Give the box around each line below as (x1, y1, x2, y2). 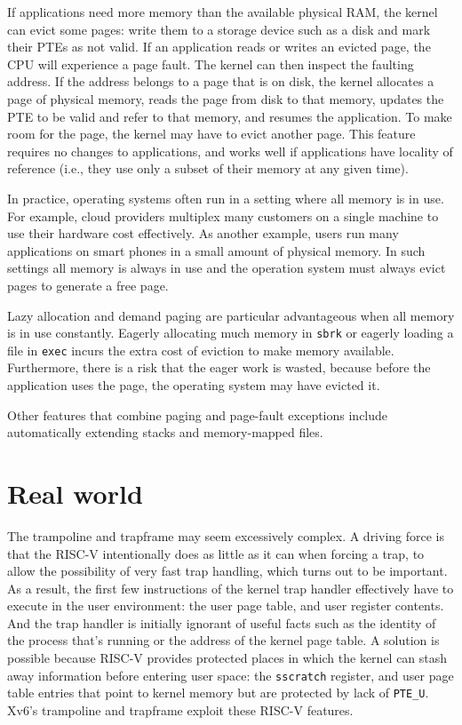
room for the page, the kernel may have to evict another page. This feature (7, 124, 416, 143)
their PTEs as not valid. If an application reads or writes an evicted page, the (7, 37, 431, 56)
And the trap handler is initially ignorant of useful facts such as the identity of (7, 613, 436, 632)
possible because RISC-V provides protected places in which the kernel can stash (7, 649, 448, 667)
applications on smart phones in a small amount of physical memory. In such (7, 241, 426, 259)
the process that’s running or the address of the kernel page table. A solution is (7, 631, 440, 649)
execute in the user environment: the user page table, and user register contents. (7, 596, 444, 615)
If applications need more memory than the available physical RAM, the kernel (7, 3, 438, 20)
